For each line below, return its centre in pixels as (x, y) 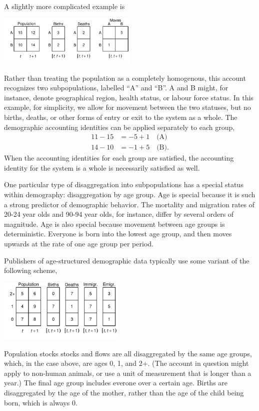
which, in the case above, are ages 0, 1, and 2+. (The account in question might (126, 363)
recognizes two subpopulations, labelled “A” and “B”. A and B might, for (116, 88)
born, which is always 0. (41, 402)
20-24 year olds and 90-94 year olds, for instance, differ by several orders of (119, 214)
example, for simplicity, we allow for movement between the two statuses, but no (127, 107)
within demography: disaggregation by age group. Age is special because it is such (130, 194)
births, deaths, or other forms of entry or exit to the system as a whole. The (121, 117)
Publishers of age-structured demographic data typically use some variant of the (127, 260)
